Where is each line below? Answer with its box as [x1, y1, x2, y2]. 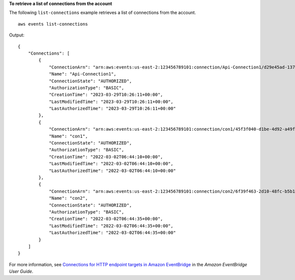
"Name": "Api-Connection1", [49, 71, 117, 77]
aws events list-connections [18, 21, 88, 27]
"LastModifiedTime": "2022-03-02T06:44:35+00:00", [49, 223, 174, 229]
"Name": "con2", [49, 195, 88, 201]
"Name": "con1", [49, 133, 88, 139]
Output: [9, 32, 25, 38]
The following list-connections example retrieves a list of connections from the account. [9, 10, 196, 16]
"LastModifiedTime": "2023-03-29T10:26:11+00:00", [49, 99, 174, 105]
